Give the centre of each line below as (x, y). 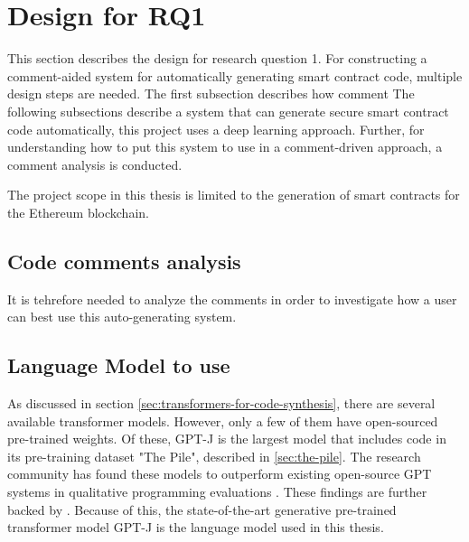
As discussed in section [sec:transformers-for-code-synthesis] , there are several (221, 403)
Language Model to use (119, 365)
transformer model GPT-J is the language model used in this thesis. (196, 527)
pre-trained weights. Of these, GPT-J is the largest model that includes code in (227, 439)
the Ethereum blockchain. (78, 212)
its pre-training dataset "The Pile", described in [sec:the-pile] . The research (214, 456)
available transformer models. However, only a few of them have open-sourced (223, 421)
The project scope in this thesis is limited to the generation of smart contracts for (234, 195)
